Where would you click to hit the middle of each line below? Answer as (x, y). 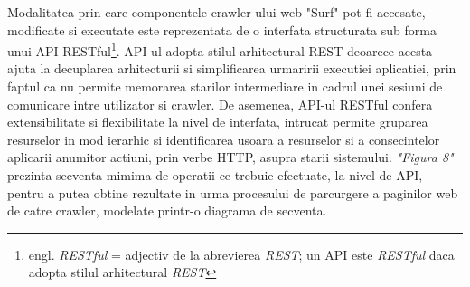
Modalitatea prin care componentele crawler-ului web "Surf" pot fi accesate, (216, 12)
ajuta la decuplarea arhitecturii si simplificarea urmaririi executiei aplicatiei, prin (232, 68)
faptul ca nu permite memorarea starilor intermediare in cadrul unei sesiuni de (225, 86)
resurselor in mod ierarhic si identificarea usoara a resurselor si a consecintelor (224, 139)
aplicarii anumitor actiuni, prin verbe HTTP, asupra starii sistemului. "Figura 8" (230, 157)
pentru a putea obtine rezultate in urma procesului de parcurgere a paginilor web (233, 192)
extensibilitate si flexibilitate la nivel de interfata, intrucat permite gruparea (218, 122)
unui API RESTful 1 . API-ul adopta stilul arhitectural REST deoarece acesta (220, 49)
